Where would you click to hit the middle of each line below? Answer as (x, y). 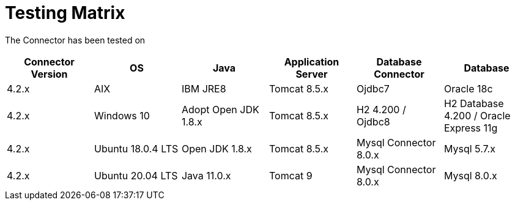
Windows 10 (122, 115)
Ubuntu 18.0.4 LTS (136, 148)
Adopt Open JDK (220, 109)
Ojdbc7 (373, 88)
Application (312, 61)
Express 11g (471, 128)
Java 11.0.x (206, 175)
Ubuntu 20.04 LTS (136, 175)
